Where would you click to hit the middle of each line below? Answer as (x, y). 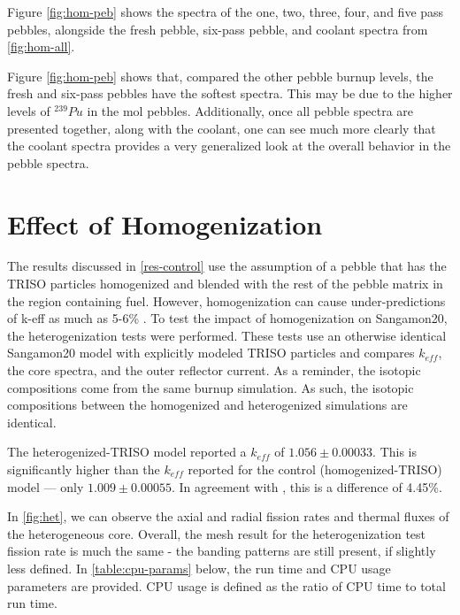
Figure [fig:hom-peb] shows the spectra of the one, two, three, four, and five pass (226, 12)
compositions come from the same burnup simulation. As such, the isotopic (211, 387)
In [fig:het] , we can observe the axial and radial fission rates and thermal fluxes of (228, 516)
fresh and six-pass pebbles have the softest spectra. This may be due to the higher (230, 93)
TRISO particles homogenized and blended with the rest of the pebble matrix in (225, 284)
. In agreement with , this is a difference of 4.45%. (307, 486)
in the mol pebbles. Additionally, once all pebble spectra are (250, 110)
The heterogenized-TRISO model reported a (127, 452)
